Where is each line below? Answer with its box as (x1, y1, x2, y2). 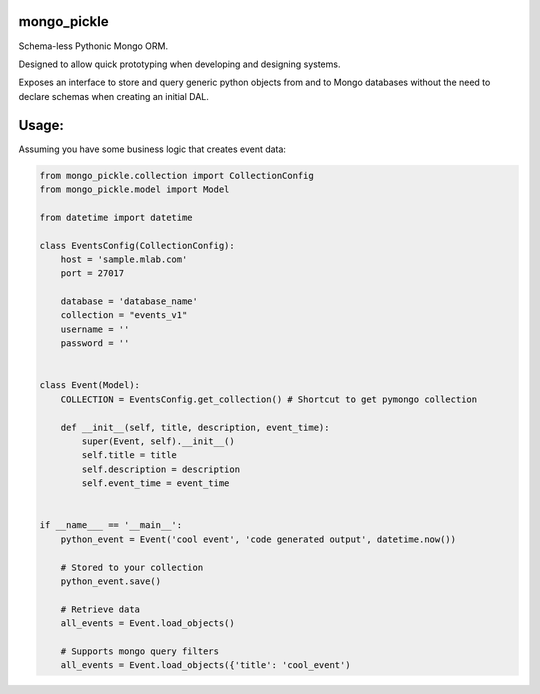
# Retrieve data (60, 603, 140, 615)
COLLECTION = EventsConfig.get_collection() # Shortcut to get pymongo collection (60, 393, 478, 405)
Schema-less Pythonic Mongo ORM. (18, 40, 169, 52)
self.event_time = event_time (81, 478, 230, 489)
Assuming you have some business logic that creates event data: (18, 143, 287, 155)
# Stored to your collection (60, 561, 204, 573)
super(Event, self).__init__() (81, 436, 235, 447)
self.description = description (81, 463, 240, 475)
